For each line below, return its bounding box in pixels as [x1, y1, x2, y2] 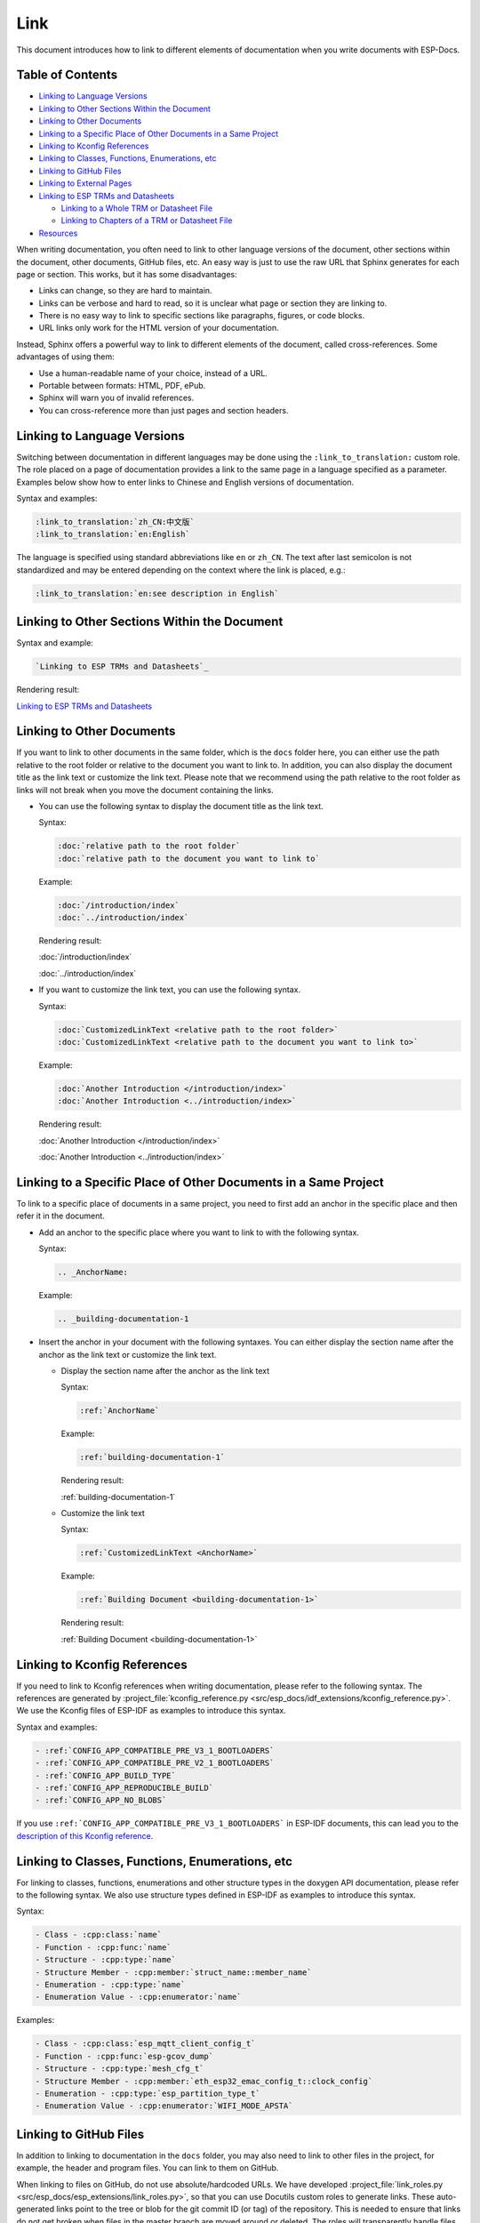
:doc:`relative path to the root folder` [57, 841, 241, 851]
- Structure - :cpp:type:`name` [35, 1954, 177, 1965]
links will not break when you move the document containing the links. [16, 784, 275, 795]
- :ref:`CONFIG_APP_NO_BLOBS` [35, 1795, 167, 1805]
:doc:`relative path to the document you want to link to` [57, 854, 320, 863]
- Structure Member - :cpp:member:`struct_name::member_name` [35, 1967, 312, 1978]
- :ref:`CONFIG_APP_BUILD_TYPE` [35, 1770, 177, 1780]
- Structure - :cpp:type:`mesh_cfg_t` [35, 2064, 204, 2074]
